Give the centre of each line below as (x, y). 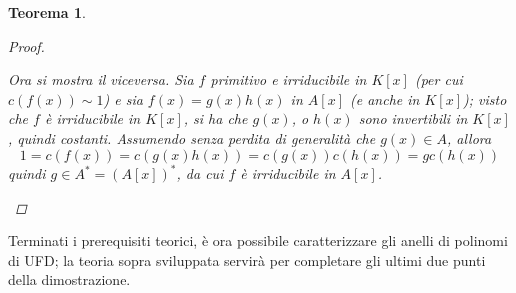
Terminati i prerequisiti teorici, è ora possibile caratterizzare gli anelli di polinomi (258, 240)
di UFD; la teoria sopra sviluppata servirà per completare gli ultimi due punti (247, 259)
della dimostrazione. (69, 279)
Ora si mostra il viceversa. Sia (101, 79)
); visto (484, 98)
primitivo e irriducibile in (288, 79)
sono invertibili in (413, 118)
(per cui (438, 79)
